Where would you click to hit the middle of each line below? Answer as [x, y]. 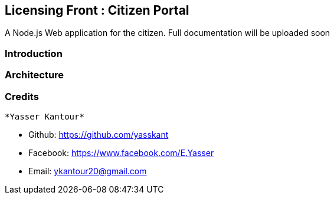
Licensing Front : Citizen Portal [97, 10]
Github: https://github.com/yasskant [99, 134]
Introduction [34, 53]
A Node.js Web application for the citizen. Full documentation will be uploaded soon [168, 33]
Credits [22, 96]
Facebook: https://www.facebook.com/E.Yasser [121, 152]
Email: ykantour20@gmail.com [88, 171]
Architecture [35, 75]
